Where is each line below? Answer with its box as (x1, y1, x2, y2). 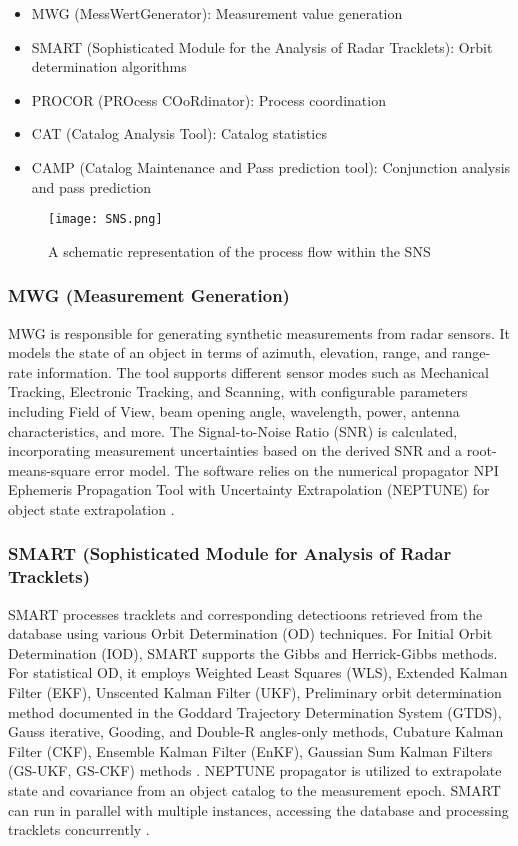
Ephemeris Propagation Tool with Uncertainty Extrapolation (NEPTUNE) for (8, 479, 490, 500)
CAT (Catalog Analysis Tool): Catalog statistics (31, 123, 327, 144)
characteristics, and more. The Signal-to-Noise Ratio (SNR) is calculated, (8, 420, 458, 441)
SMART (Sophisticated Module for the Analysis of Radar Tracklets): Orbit (31, 36, 493, 57)
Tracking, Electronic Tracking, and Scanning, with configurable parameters (8, 381, 468, 402)
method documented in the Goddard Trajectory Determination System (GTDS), (8, 701, 502, 722)
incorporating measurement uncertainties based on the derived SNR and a (8, 440, 463, 461)
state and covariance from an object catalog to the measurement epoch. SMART (8, 780, 501, 801)
